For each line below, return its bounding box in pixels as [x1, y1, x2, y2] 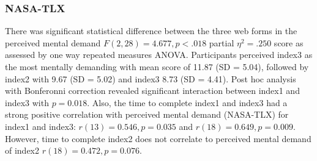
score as [274, 36, 304, 49]
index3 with [5, 96, 49, 109]
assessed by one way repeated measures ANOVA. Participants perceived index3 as [5, 48, 313, 61]
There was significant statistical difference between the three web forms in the [5, 24, 297, 37]
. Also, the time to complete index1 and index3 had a [87, 96, 288, 109]
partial [209, 36, 234, 49]
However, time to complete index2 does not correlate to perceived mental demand [5, 132, 311, 145]
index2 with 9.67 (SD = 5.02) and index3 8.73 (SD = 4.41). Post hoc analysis [5, 72, 296, 85]
